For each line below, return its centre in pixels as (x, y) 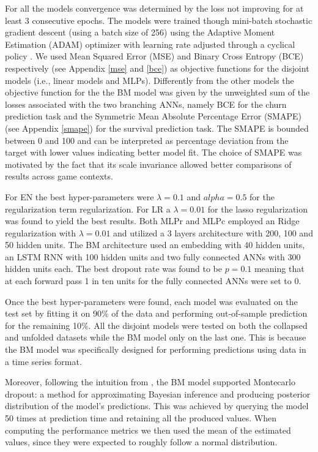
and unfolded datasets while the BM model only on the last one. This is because (156, 337)
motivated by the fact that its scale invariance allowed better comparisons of (148, 164)
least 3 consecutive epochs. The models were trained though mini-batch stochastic (159, 20)
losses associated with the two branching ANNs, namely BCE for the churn (146, 104)
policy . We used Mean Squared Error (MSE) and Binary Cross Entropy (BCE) (154, 56)
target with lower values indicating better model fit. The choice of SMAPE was (153, 152)
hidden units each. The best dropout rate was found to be (113, 269)
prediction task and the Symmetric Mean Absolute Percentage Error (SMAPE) (153, 116)
